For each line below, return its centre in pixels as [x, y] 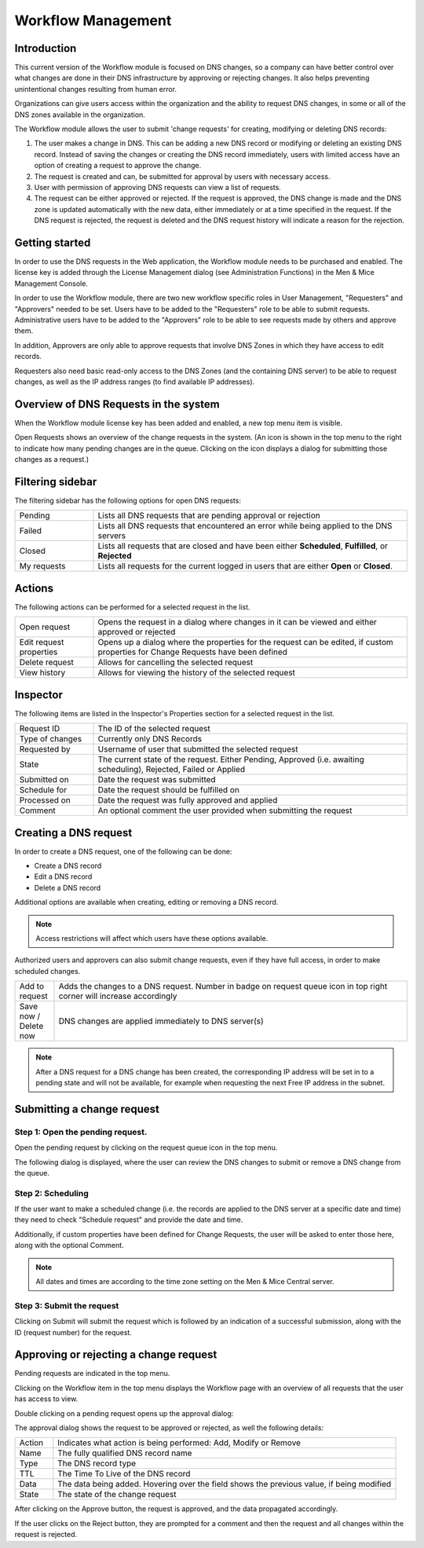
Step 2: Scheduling [52, 1193]
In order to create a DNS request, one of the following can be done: [123, 851]
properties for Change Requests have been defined [193, 652]
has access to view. [46, 1399]
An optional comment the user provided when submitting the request [225, 811]
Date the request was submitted [157, 780]
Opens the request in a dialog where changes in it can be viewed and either [237, 622]
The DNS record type [97, 1463]
